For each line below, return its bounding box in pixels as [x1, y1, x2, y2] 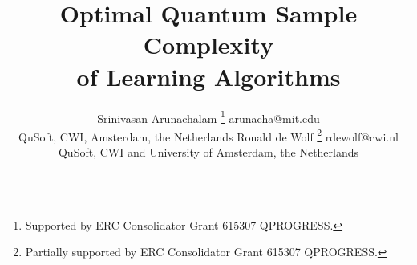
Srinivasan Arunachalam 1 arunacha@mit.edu [97, 107, 320, 126]
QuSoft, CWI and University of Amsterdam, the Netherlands [58, 144, 359, 160]
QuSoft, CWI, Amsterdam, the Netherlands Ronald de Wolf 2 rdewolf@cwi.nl [18, 125, 399, 145]
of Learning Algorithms [76, 59, 341, 92]
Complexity [143, 28, 274, 61]
